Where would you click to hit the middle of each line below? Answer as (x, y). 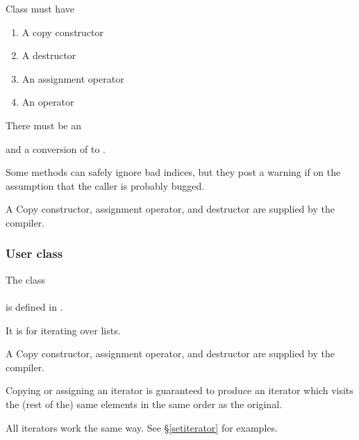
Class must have (40, 8)
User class (34, 253)
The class (25, 279)
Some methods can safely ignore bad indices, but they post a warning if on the (173, 172)
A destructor (49, 55)
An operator (48, 102)
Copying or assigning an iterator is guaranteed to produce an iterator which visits (179, 390)
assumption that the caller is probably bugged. (105, 185)
